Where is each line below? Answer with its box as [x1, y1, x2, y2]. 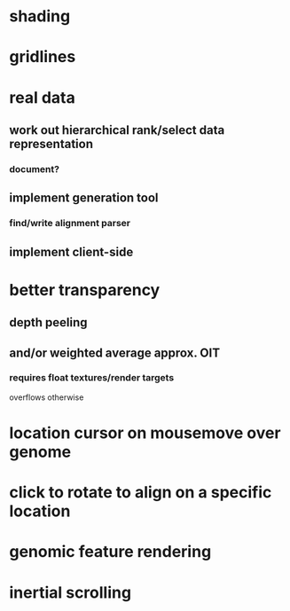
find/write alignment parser [9, 217, 131, 230]
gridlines [9, 47, 76, 67]
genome [9, 442, 72, 462]
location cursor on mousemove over [9, 423, 281, 443]
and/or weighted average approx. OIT [9, 345, 220, 360]
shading [9, 6, 71, 27]
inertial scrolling [9, 583, 131, 602]
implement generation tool [9, 191, 159, 206]
